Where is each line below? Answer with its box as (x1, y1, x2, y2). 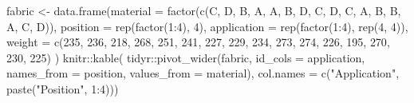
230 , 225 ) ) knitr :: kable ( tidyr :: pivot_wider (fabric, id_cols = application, (6, 49, 365, 65)
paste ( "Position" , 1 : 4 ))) (6, 80, 119, 97)
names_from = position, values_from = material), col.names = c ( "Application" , (6, 65, 400, 81)
